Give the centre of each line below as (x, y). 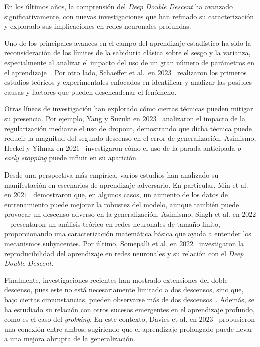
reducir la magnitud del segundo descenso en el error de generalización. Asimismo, (130, 138)
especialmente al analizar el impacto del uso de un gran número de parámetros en (129, 62)
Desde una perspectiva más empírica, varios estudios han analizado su (111, 174)
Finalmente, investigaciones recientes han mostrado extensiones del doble (116, 280)
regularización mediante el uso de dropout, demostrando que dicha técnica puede (128, 128)
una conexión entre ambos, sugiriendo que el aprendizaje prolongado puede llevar (128, 329)
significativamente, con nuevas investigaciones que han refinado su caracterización (129, 16)
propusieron (237, 319)
